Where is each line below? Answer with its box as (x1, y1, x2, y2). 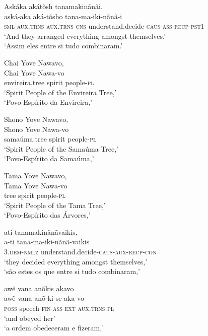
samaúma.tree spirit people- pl (4, 133, 97, 144)
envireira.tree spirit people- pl (4, 77, 94, 88)
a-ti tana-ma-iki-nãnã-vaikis (4, 236, 90, 247)
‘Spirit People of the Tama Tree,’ (4, 199, 106, 210)
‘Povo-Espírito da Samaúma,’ (4, 153, 94, 164)
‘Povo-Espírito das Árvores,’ (4, 210, 91, 220)
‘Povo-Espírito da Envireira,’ (4, 97, 93, 107)
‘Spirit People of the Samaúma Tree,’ (4, 143, 119, 154)
